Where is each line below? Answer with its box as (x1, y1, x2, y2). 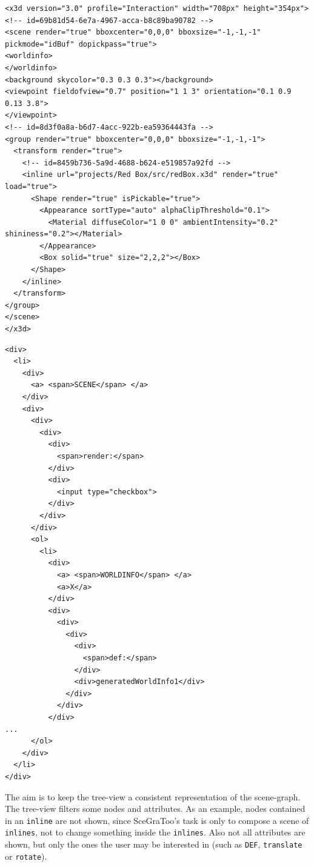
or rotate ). (5, 849, 47, 862)
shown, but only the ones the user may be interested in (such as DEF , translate (5, 838, 302, 851)
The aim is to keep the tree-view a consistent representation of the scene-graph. (5, 790, 301, 803)
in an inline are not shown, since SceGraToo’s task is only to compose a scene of (5, 814, 309, 826)
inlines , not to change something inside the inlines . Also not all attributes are (5, 826, 306, 839)
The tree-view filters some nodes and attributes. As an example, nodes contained (5, 802, 306, 815)
